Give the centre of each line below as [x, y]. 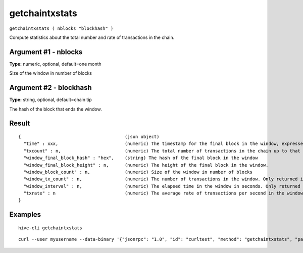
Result [20, 123]
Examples [25, 215]
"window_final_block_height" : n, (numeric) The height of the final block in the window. [146, 165]
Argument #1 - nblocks [46, 52]
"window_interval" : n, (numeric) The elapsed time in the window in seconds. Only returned [162, 186]
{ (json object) [89, 137]
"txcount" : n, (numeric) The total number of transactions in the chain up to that [162, 151]
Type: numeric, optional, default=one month [56, 64]
